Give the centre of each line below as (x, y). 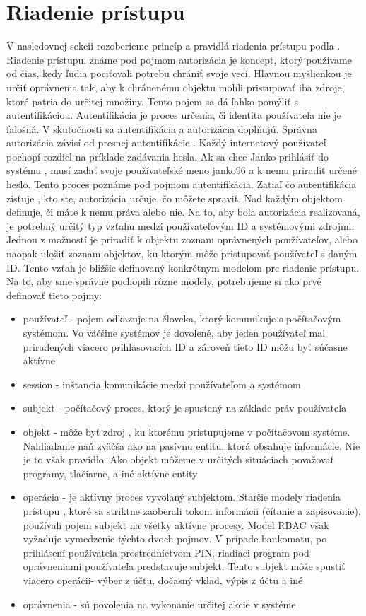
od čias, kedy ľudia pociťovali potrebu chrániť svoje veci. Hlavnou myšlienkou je (179, 73)
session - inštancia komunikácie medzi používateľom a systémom (162, 384)
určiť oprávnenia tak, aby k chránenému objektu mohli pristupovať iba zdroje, (176, 87)
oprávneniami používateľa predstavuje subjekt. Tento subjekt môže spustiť (184, 566)
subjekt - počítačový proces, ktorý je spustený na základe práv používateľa (185, 408)
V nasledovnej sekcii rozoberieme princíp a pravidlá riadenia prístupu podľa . (173, 46)
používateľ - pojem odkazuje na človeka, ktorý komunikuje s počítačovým (182, 319)
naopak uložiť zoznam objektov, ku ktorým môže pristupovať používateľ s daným (182, 254)
